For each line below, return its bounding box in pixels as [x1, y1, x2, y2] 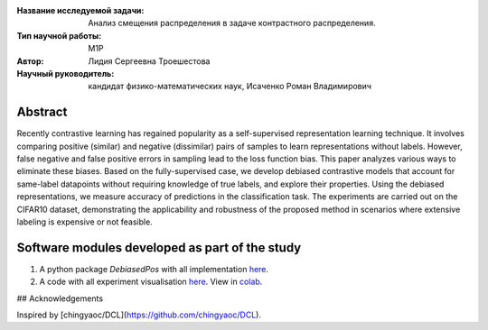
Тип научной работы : [16, 30, 102, 41]
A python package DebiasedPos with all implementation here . [39, 263, 269, 274]
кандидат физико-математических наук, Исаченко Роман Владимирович [88, 81, 372, 92]
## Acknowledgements [16, 293, 104, 304]
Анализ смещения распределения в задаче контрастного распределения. [88, 18, 376, 29]
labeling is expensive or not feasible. [16, 216, 153, 227]
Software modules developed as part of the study [16, 240, 302, 255]
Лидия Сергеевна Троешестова [88, 55, 211, 67]
